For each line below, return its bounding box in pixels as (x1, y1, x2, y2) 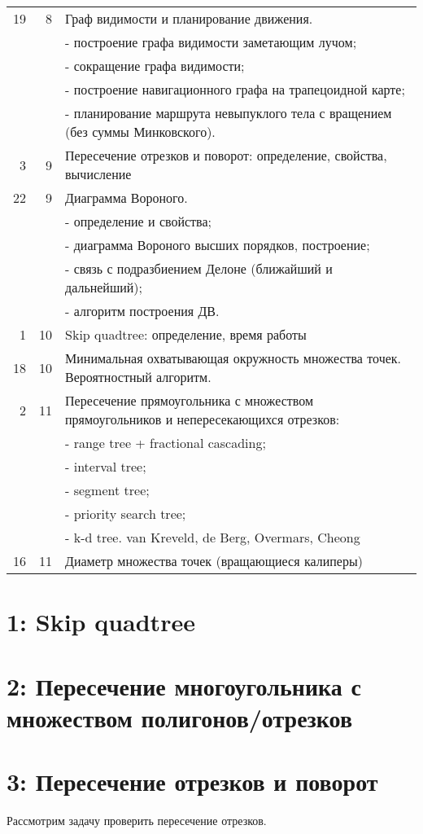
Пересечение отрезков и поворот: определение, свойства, (65, 146, 387, 165)
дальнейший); (65, 278, 143, 296)
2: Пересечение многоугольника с (7, 669, 361, 702)
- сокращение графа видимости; (65, 56, 245, 75)
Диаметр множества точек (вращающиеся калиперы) (65, 551, 363, 570)
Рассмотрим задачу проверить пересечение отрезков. (7, 812, 267, 829)
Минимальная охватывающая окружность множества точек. (65, 349, 402, 367)
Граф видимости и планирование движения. (65, 9, 313, 28)
